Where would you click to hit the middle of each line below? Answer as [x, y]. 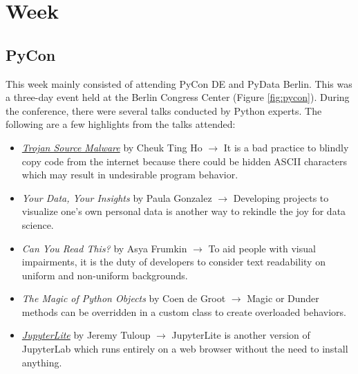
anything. [42, 362]
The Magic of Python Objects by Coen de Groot [124, 298]
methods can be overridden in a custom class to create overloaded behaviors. [184, 311]
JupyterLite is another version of [241, 335]
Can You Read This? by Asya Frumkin [104, 248]
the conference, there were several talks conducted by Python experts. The [164, 110]
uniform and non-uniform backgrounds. [105, 275]
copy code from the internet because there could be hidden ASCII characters [184, 161]
